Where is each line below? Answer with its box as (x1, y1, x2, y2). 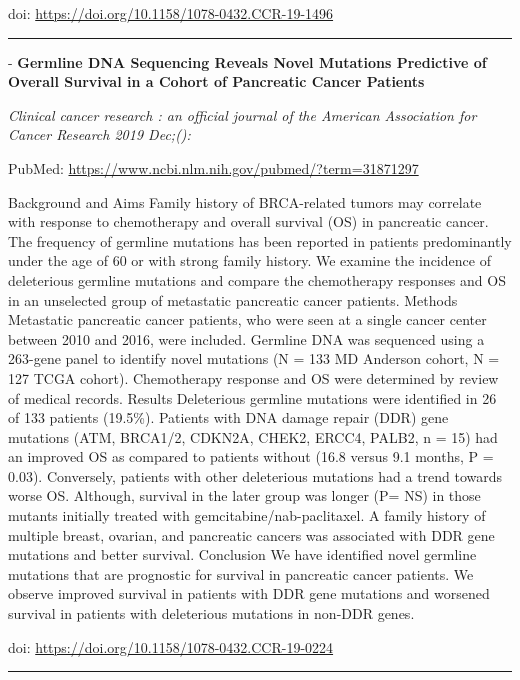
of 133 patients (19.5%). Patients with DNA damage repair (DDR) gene (8, 407, 449, 428)
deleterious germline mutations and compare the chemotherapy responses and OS (8, 269, 506, 290)
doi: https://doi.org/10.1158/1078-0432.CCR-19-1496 (8, 3, 334, 23)
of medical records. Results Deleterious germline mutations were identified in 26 (8, 387, 497, 408)
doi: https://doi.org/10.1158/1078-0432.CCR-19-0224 (8, 636, 334, 657)
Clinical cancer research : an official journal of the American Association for (8, 104, 477, 125)
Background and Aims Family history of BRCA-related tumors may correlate (8, 191, 482, 212)
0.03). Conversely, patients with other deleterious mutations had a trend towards (8, 465, 503, 486)
